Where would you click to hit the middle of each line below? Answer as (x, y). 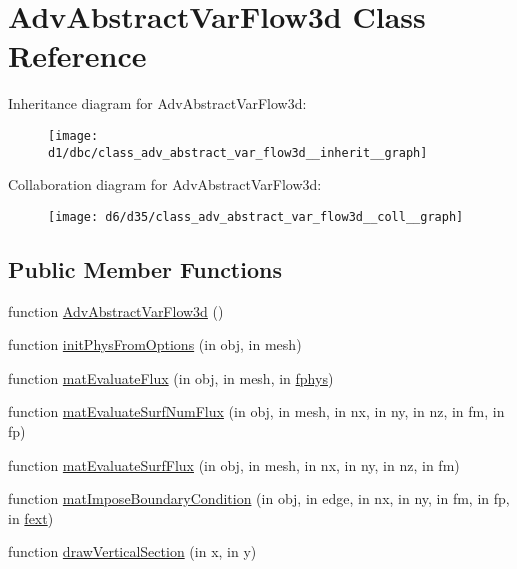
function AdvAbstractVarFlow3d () (116, 310)
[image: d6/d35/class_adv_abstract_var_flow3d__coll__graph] (256, 216)
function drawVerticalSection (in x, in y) (132, 551)
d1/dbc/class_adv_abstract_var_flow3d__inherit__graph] (238, 152)
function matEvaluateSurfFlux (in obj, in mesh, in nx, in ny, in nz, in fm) (234, 464)
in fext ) (31, 517)
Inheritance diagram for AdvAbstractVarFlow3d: (157, 103)
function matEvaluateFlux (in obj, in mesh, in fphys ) (171, 377)
